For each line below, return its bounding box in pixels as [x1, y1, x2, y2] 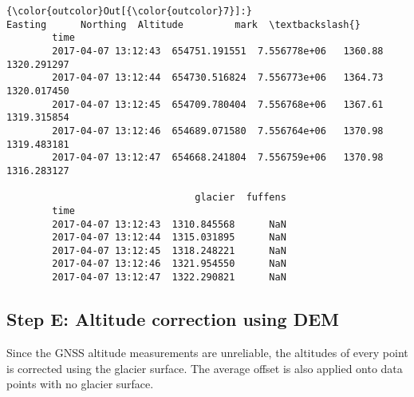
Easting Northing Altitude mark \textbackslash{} [6, 18, 361, 30]
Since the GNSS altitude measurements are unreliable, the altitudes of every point [6, 343, 408, 360]
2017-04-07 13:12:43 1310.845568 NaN [52, 218, 286, 230]
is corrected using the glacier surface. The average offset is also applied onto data [6, 359, 403, 376]
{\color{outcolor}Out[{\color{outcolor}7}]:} [6, 6, 252, 17]
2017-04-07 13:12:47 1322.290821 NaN [52, 272, 286, 284]
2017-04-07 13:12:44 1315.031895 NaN [52, 232, 286, 244]
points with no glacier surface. [6, 375, 154, 392]
